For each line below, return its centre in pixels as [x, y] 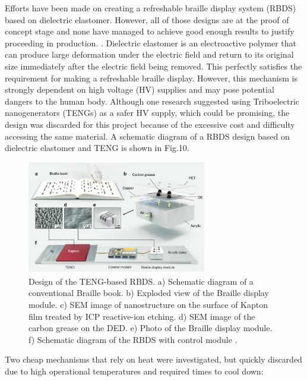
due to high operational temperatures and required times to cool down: [134, 371]
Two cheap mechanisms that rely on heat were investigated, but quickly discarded [153, 359]
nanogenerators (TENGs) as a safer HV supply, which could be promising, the [147, 113]
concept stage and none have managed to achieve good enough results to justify [150, 31]
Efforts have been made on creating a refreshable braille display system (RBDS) [151, 8]
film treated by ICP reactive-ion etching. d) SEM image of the [142, 316]
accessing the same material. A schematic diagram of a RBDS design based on [147, 136]
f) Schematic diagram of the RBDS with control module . [133, 339]
